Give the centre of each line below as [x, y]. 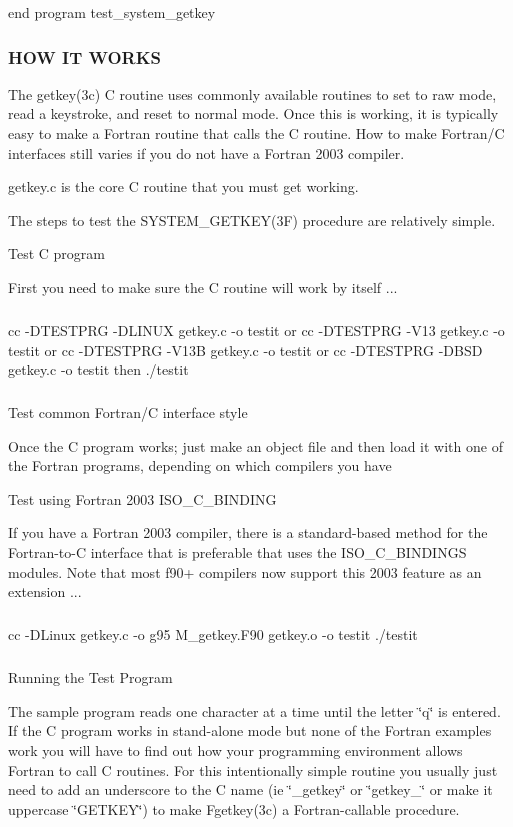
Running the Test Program [90, 677]
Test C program [56, 253]
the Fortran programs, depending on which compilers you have [200, 465]
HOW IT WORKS [84, 56]
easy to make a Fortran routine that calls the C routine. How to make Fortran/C [256, 133]
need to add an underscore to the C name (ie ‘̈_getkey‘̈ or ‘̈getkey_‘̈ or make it [250, 789]
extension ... [45, 591]
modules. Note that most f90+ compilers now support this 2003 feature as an [245, 571]
